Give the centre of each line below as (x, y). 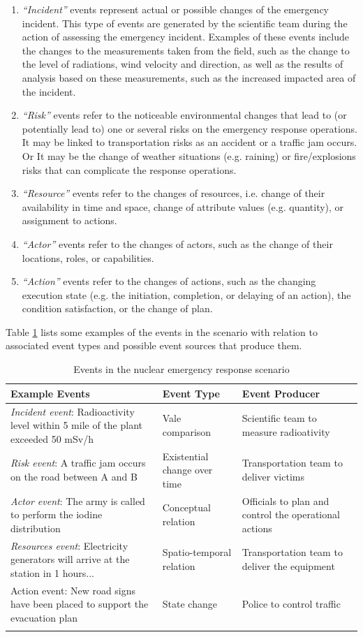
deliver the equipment (288, 565)
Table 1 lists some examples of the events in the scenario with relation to (162, 331)
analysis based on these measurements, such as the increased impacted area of (189, 77)
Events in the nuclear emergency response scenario (181, 369)
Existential (185, 456)
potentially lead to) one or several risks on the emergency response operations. (190, 128)
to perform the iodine (57, 514)
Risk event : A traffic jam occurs (78, 463)
